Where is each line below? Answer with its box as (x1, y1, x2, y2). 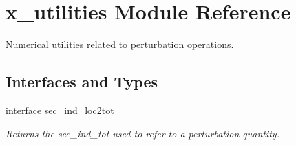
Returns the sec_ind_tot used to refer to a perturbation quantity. (6, 126, 279, 140)
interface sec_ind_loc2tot (6, 102, 114, 117)
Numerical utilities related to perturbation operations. (6, 37, 234, 52)
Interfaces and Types (6, 71, 158, 92)
